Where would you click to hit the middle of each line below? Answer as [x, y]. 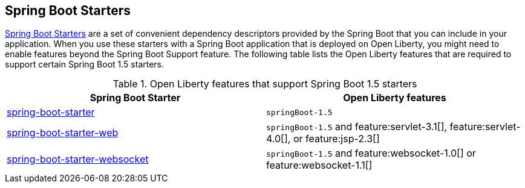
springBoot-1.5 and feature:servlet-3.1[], [357, 127]
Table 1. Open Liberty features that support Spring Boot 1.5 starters [265, 84]
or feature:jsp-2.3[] [336, 139]
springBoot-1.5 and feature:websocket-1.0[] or [371, 153]
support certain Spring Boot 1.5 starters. [85, 64]
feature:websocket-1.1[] [319, 165]
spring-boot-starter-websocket [78, 159]
